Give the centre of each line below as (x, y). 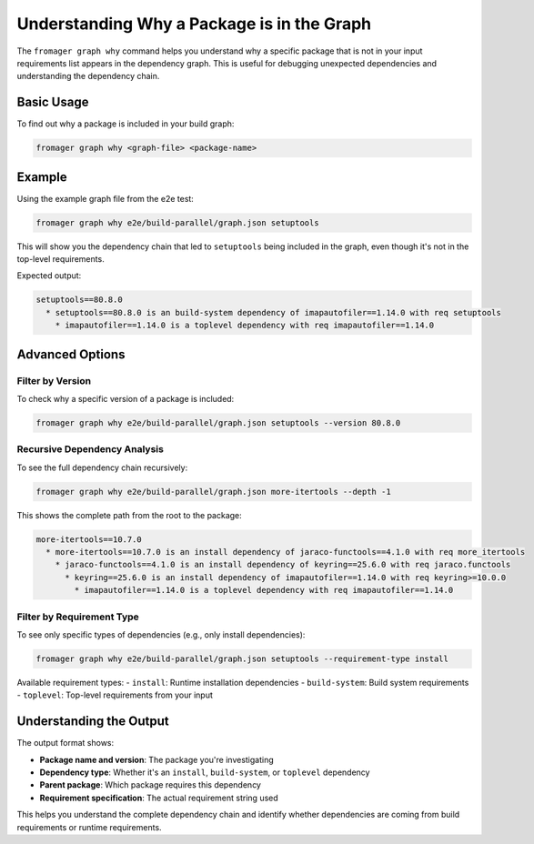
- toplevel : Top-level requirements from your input (115, 695)
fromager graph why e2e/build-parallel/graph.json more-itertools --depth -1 (213, 492)
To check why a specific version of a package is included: (126, 398)
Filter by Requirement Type (78, 617)
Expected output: (49, 276)
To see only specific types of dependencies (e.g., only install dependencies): (161, 634)
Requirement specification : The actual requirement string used (159, 798)
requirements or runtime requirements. (90, 827)
